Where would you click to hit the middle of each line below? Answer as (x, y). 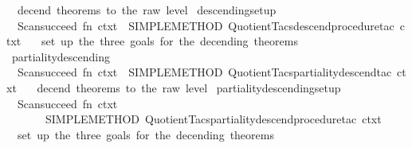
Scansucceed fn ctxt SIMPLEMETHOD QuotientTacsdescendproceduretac (206, 25)
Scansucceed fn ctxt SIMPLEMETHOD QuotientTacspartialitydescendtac (204, 72)
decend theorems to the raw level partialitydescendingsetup (189, 87)
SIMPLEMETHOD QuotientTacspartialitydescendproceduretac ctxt (213, 119)
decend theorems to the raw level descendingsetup (147, 10)
